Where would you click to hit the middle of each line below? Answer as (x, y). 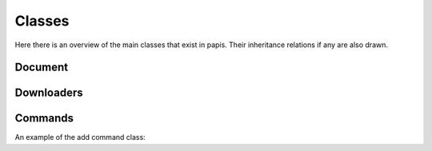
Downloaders (49, 93)
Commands (44, 119)
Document (41, 68)
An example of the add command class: (80, 137)
